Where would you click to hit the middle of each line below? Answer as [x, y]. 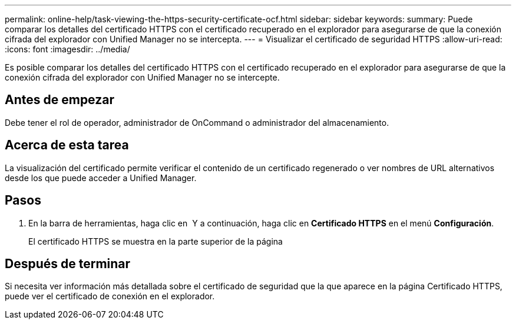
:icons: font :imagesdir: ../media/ [67, 49]
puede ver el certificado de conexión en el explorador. [110, 296]
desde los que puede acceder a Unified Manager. [101, 178]
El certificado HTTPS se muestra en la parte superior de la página [156, 241]
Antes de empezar [59, 100]
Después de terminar [68, 263]
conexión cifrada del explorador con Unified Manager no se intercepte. [142, 77]
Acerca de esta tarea [67, 145]
